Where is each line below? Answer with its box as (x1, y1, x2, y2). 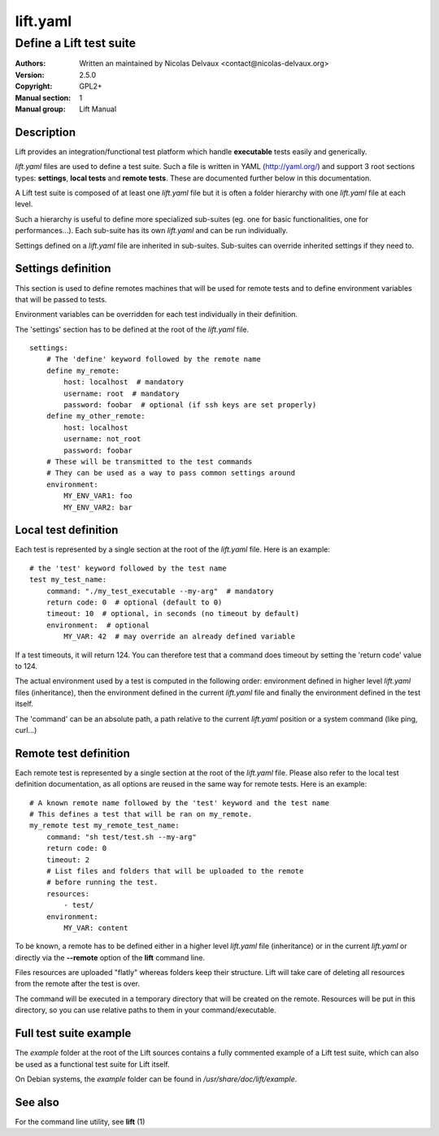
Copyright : (15, 81, 53, 91)
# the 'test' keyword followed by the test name (29, 563, 227, 573)
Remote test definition (15, 746, 130, 760)
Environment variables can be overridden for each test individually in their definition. (15, 310, 298, 319)
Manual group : (15, 104, 66, 114)
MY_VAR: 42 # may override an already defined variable (63, 632, 296, 641)
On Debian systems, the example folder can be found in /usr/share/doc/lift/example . (15, 1073, 298, 1084)
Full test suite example (15, 1026, 132, 1040)
